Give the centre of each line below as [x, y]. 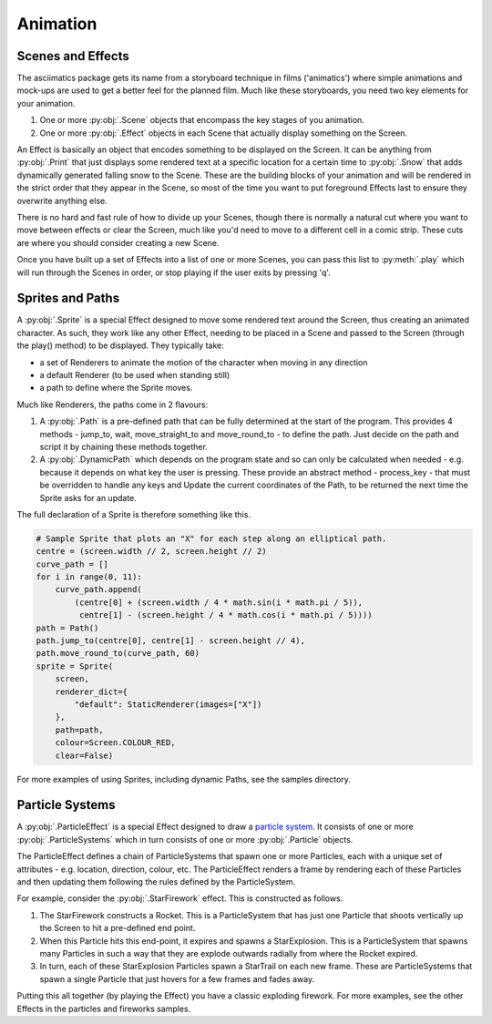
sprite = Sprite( [75, 666]
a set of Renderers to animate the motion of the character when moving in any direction [204, 362]
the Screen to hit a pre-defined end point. [118, 928]
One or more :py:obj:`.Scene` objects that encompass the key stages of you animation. [202, 120]
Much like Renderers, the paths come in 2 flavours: [113, 404]
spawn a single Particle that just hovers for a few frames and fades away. [177, 978]
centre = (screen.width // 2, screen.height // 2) [152, 552]
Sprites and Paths [68, 298]
